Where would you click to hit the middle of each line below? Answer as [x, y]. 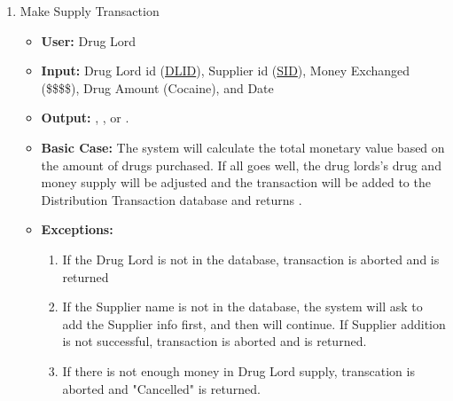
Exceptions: [77, 229]
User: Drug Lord [89, 40]
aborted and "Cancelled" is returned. [161, 388]
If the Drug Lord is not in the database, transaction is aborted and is [251, 259]
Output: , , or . [85, 118]
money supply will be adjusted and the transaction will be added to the [236, 182]
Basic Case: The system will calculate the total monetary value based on [243, 147]
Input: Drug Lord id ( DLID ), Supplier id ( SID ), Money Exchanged [226, 71]
